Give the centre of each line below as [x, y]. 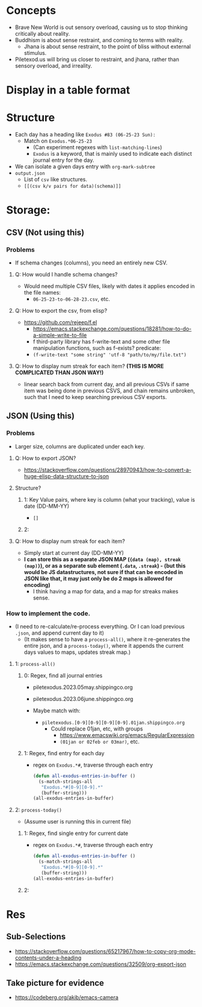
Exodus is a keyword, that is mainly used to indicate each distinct [112, 154]
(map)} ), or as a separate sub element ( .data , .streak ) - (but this [105, 566]
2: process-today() [38, 810]
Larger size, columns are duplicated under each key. [80, 446]
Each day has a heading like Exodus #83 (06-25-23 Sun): [85, 135]
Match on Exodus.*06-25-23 [58, 141]
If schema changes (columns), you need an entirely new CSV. [91, 263]
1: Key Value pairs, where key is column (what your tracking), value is [109, 499]
